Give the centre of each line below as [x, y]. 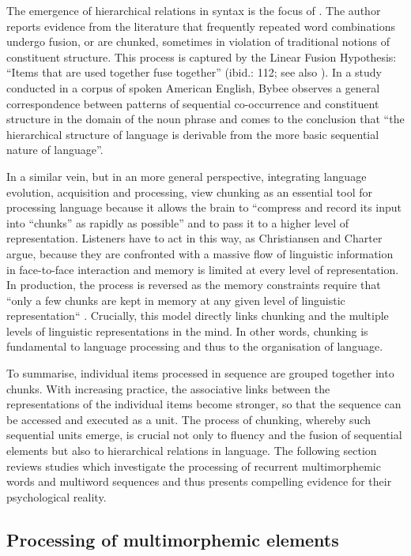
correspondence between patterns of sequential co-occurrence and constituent [193, 103]
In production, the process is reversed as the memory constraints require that [194, 285]
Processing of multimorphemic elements [173, 539]
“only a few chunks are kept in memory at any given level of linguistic [176, 300]
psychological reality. [57, 496]
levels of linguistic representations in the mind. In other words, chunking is [187, 331]
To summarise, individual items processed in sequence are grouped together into [200, 373]
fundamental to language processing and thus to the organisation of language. [195, 346]
